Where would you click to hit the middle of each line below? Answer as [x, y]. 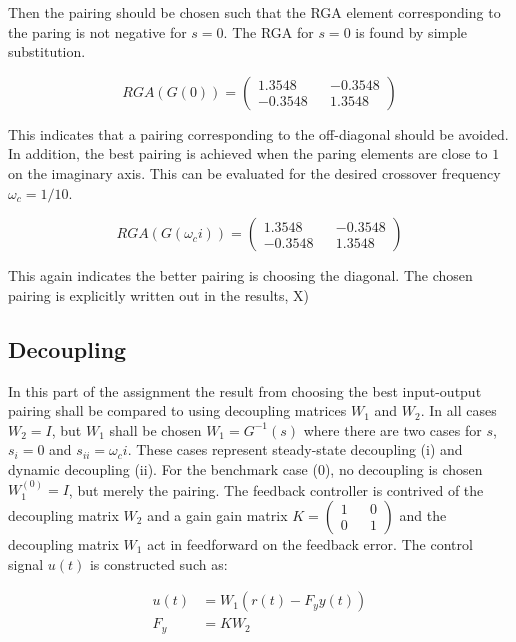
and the [423, 514]
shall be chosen [155, 429]
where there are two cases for [392, 429]
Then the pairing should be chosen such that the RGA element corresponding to [254, 12]
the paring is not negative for [97, 31]
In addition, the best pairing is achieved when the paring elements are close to [248, 153]
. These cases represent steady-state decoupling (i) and [295, 449]
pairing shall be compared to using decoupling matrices [177, 410]
